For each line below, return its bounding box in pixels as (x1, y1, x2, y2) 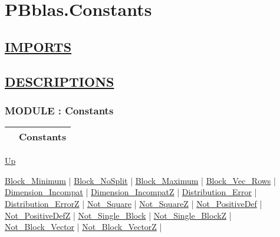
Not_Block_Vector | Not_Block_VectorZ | (5, 220, 162, 233)
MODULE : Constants (5, 103, 114, 117)
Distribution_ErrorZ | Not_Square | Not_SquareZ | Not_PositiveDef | (5, 197, 262, 209)
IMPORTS (5, 37, 72, 55)
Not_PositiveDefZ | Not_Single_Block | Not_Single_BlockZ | (5, 209, 232, 221)
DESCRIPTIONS (5, 72, 114, 90)
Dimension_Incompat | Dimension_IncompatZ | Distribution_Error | (5, 186, 257, 198)
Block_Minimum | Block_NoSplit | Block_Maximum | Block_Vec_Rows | (5, 174, 276, 186)
